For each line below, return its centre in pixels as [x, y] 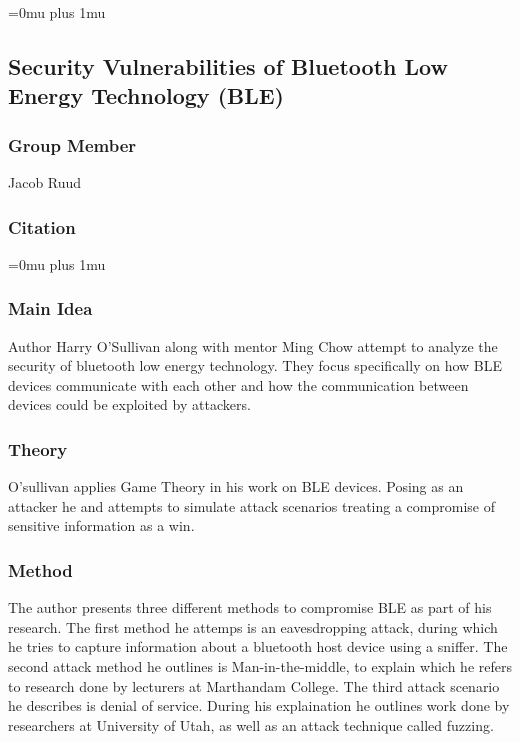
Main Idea [50, 308]
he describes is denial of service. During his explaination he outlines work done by [259, 705]
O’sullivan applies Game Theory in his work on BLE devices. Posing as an [236, 486]
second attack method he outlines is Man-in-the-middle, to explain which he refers [260, 665]
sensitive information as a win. [101, 525]
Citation [42, 226]
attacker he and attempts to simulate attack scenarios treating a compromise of [251, 505]
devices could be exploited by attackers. [129, 404]
